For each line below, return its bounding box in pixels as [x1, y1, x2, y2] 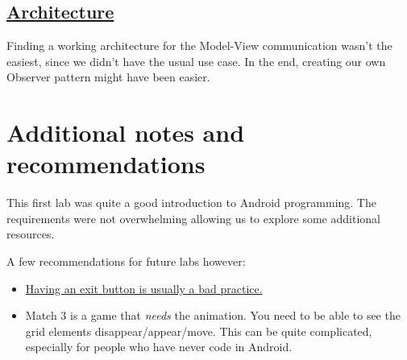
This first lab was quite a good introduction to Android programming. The [6, 194, 376, 211]
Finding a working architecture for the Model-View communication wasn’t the [6, 37, 392, 54]
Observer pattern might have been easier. [6, 68, 210, 85]
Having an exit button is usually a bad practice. [25, 279, 263, 296]
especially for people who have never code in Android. [25, 338, 293, 355]
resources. [6, 226, 55, 242]
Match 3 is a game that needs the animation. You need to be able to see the [25, 307, 401, 324]
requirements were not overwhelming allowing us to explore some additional [6, 209, 380, 226]
